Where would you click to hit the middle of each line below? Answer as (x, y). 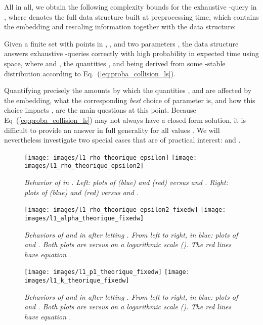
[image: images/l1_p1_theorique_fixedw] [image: (107, 272)
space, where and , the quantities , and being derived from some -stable (115, 63)
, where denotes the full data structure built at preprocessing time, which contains (131, 16)
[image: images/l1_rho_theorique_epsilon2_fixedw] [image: (125, 210)
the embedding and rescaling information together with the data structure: (120, 27)
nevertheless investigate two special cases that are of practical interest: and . (122, 140)
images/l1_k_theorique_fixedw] (77, 280)
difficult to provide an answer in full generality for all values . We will (112, 130)
